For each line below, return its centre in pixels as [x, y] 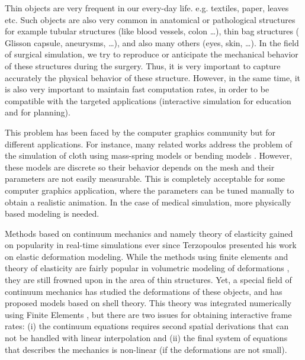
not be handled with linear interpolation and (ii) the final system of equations [146, 338]
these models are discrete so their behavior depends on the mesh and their [140, 167]
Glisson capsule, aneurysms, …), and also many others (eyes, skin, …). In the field [152, 42]
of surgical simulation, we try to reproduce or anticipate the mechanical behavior [152, 54]
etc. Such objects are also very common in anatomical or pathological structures [150, 19]
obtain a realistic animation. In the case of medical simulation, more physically [148, 202]
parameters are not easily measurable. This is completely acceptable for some [145, 179]
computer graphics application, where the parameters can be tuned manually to [150, 190]
